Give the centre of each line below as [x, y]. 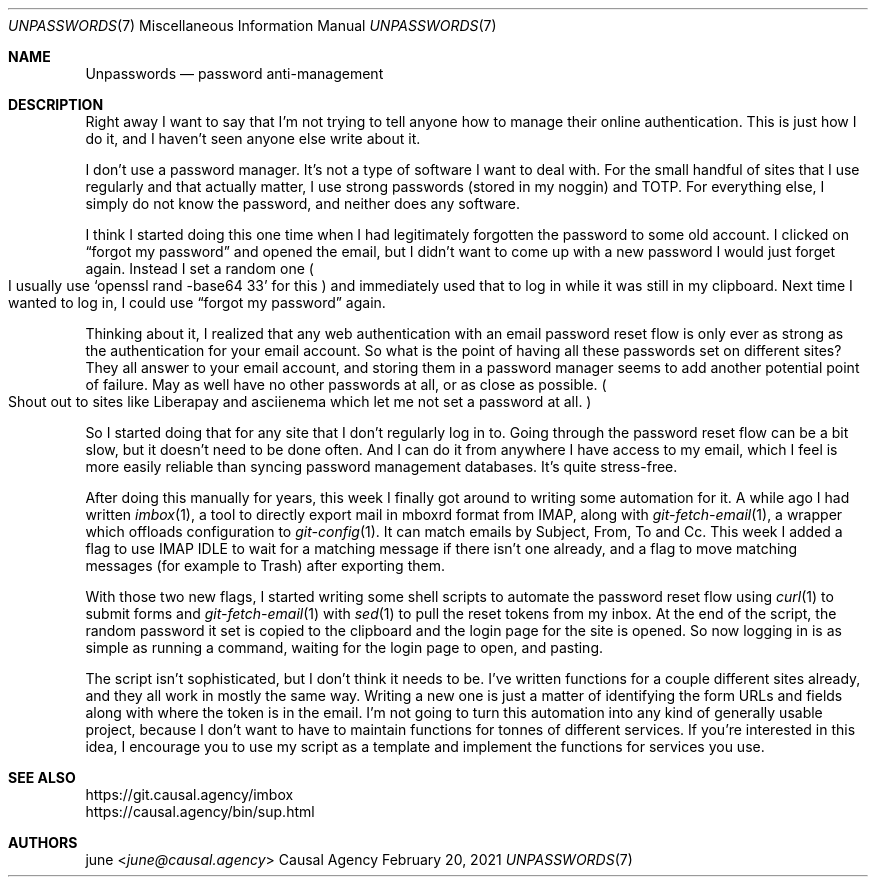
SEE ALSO [42, 777]
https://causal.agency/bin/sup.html [200, 811]
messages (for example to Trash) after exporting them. [265, 565]
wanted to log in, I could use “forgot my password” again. [197, 302]
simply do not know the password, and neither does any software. [303, 203]
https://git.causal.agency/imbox [189, 794]
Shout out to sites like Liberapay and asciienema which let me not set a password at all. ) [300, 401]
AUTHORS [43, 842]
